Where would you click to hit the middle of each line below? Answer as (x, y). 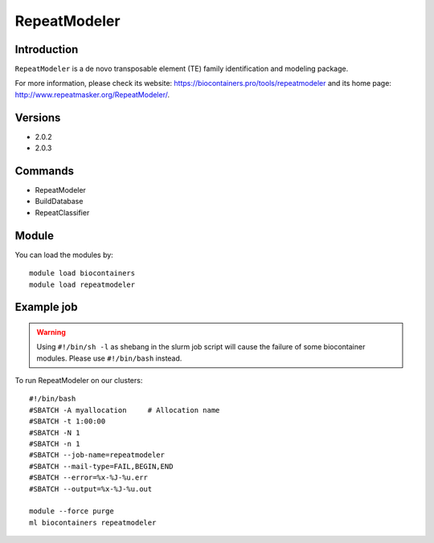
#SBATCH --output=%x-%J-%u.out (91, 489)
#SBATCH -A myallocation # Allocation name (125, 410)
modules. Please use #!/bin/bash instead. (109, 358)
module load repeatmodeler (82, 284)
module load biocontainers (82, 274)
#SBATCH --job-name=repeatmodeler (97, 455)
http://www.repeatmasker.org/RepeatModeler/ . (92, 94)
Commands (45, 171)
